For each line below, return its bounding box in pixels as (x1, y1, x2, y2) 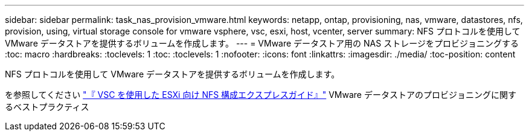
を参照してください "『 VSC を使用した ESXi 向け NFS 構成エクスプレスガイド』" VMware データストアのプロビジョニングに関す (5, 89, 516, 100)
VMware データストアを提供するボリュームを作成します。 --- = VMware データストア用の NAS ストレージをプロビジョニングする (5, 38, 519, 48)
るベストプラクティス (5, 102, 89, 112)
